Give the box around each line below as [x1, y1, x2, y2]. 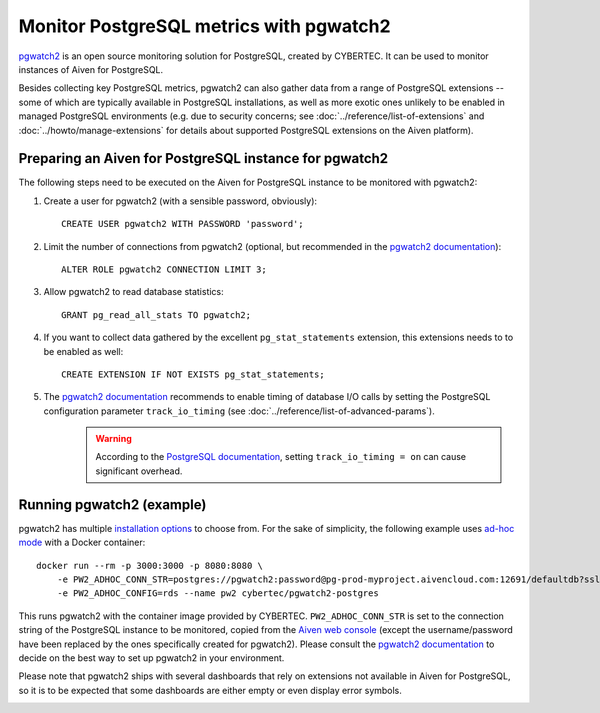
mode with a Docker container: [18, 536, 146, 549]
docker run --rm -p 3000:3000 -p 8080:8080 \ [36, 560, 264, 571]
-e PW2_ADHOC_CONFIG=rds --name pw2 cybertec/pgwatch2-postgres [56, 588, 379, 599]
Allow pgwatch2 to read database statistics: [43, 286, 224, 298]
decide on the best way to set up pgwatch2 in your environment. [18, 651, 285, 664]
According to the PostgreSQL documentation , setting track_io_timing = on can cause [95, 451, 467, 463]
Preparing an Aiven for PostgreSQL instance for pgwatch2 [18, 150, 389, 167]
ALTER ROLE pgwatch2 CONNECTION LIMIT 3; [61, 263, 267, 275]
